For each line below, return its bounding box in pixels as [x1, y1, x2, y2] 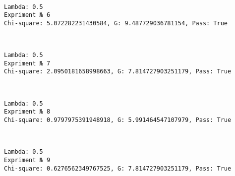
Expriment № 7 [4, 59, 51, 67]
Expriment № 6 [4, 11, 51, 19]
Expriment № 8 [4, 108, 51, 116]
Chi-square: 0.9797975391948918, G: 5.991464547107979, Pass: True [4, 117, 232, 124]
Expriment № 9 [4, 156, 51, 164]
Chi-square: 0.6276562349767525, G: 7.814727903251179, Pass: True [4, 165, 232, 172]
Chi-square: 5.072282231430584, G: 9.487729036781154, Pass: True [4, 19, 228, 27]
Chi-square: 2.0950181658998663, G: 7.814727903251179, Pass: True [4, 68, 232, 75]
